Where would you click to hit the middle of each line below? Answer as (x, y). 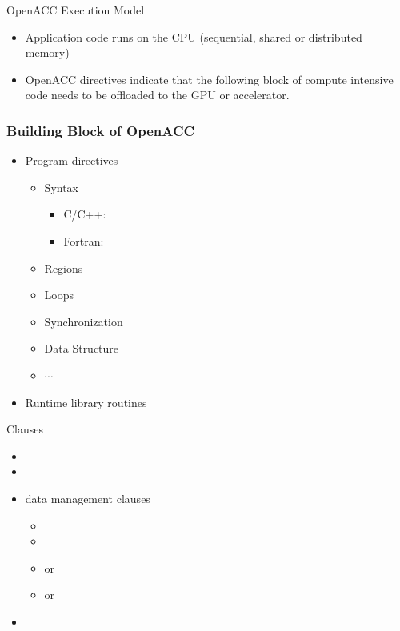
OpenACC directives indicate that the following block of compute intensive (209, 79)
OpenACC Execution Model (76, 10)
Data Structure (82, 348)
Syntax (61, 187)
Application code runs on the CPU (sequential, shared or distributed (194, 36)
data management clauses (88, 498)
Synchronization (84, 321)
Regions (64, 268)
